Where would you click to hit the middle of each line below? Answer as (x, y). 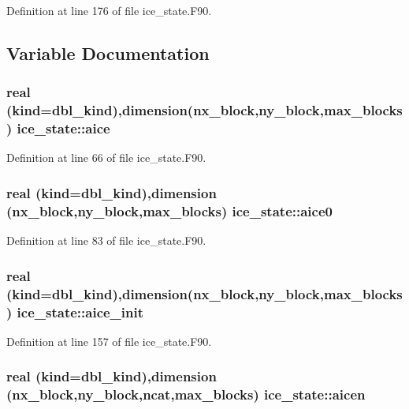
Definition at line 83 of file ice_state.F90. (106, 240)
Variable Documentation (108, 53)
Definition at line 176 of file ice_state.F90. (109, 10)
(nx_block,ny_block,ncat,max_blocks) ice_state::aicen (186, 394)
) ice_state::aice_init (75, 311)
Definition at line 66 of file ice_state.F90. (106, 158)
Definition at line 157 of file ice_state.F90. (109, 341)
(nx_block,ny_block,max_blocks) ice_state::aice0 (169, 210)
